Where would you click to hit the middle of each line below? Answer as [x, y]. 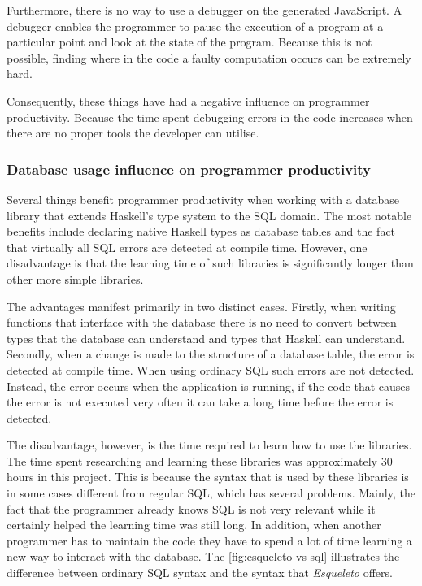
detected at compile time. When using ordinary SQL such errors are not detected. [211, 369]
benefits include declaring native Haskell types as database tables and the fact [201, 231]
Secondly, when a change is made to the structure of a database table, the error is [211, 354]
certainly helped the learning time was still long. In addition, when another [194, 525]
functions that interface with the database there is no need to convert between [202, 322]
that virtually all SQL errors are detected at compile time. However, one [187, 247]
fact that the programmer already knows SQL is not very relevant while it [191, 508]
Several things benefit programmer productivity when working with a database [203, 199]
